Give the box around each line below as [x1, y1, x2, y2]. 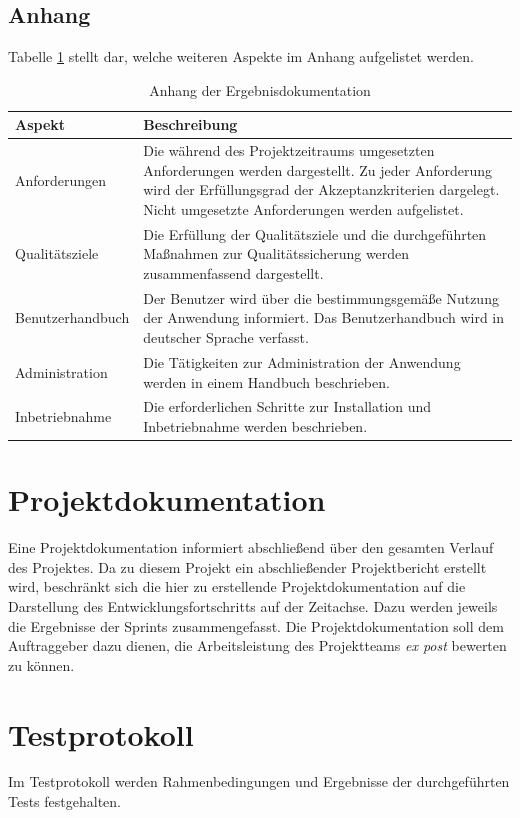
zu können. [8, 654, 75, 675]
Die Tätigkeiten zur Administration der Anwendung [143, 351, 461, 372]
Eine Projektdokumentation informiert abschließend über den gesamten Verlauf [8, 537, 494, 558]
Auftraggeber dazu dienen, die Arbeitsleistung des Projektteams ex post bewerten [8, 635, 507, 656]
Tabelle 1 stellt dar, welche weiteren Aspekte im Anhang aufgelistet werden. [8, 46, 474, 67]
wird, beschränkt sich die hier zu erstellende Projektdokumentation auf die [8, 576, 466, 597]
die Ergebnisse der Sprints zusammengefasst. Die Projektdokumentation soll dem [8, 615, 504, 636]
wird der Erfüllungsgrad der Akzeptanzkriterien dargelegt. [143, 179, 500, 200]
